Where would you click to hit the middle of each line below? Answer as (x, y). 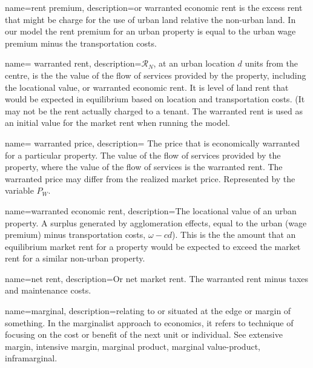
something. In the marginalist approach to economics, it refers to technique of (149, 322)
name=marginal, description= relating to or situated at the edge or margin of (148, 311)
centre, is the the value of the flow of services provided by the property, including (156, 75)
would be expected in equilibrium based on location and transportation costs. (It (155, 99)
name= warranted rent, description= (73, 63)
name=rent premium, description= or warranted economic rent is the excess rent (154, 7)
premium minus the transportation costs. (81, 43)
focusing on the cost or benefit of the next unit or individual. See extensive (144, 334)
